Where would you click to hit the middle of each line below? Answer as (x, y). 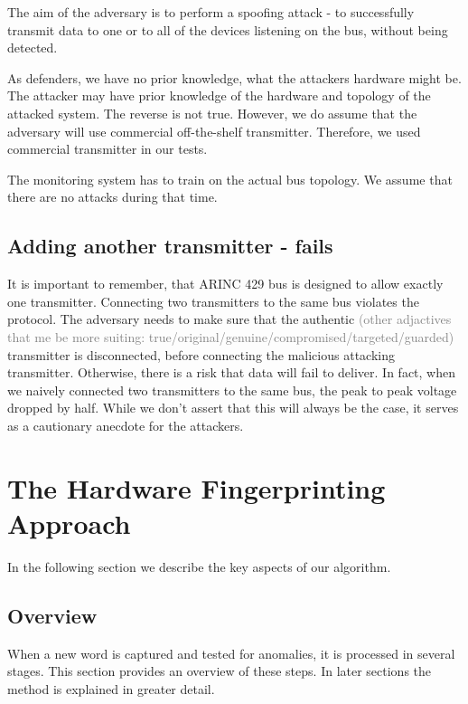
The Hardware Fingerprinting (197, 487)
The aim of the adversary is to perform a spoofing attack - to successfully (211, 12)
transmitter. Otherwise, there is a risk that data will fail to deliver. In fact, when (231, 372)
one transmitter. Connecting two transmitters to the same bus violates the (213, 301)
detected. (33, 48)
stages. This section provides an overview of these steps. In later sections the (220, 671)
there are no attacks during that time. (112, 197)
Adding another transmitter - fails (170, 246)
